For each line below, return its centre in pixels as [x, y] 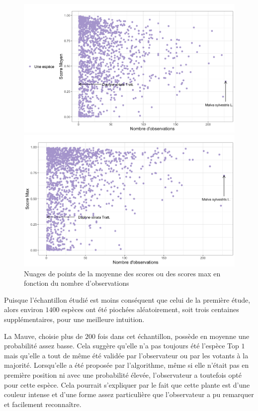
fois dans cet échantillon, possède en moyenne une [173, 336]
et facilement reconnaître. [43, 404]
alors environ [24, 309]
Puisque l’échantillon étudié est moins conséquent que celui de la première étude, [127, 299]
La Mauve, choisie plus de [43, 336]
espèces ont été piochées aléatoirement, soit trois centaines [150, 309]
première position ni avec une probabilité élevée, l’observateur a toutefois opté [123, 374]
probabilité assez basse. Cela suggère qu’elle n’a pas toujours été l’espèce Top [122, 346]
